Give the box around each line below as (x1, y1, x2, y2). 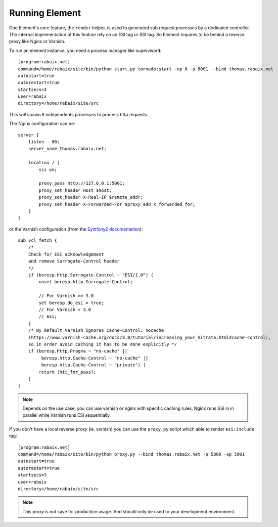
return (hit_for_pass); (39, 369, 96, 375)
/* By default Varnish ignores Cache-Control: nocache (28, 328, 164, 333)
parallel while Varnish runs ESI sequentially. (22, 412, 111, 418)
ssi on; (39, 167, 57, 173)
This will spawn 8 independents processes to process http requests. (9, 111, 148, 117)
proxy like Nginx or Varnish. (9, 39, 66, 44)
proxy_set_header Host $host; (39, 187, 112, 193)
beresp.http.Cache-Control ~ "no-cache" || (41, 355, 148, 361)
